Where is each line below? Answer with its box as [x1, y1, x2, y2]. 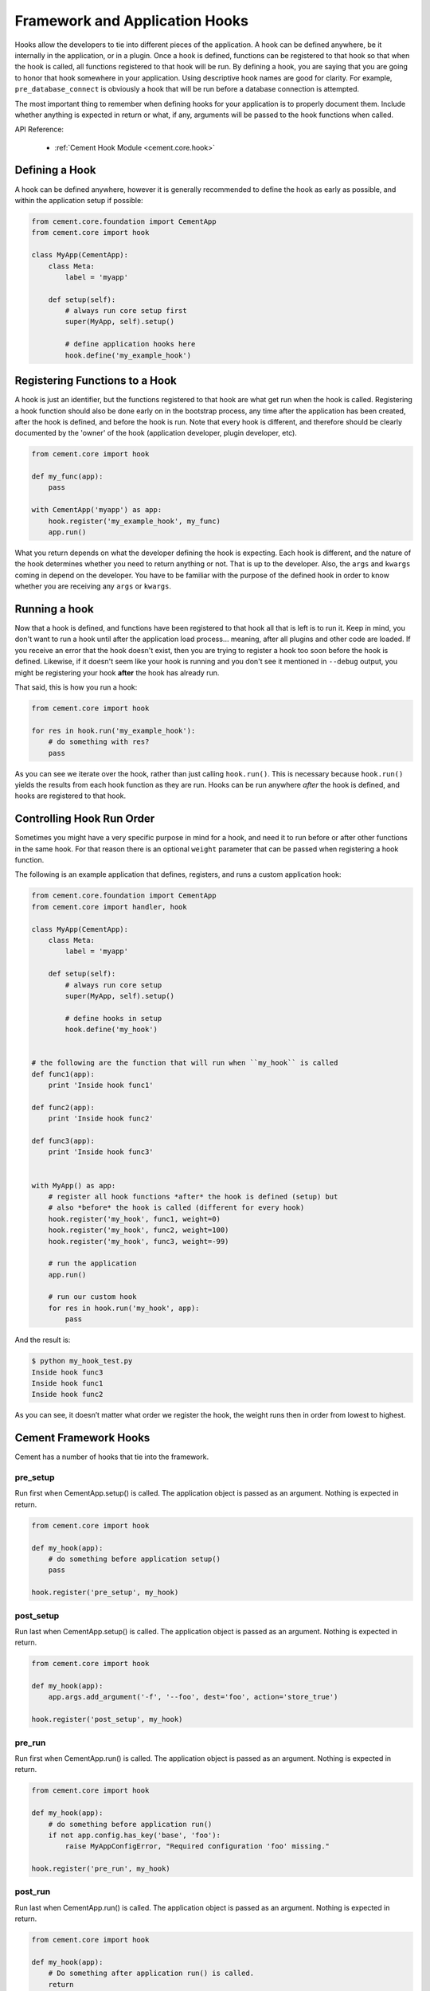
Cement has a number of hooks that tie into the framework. [14, 1452, 209, 1461]
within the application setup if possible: [14, 195, 143, 205]
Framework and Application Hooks [14, 12, 248, 29]
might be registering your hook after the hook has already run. [14, 667, 220, 677]
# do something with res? [48, 737, 150, 746]
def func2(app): [31, 1103, 96, 1112]
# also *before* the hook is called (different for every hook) [48, 1203, 305, 1212]
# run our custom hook [48, 1293, 137, 1301]
